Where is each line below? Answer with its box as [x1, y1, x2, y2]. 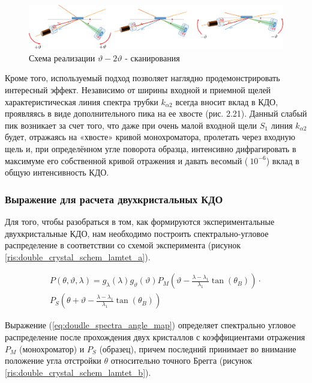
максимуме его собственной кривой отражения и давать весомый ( [5, 154, 248, 167]
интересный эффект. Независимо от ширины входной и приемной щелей [5, 83, 271, 96]
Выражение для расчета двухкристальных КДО [5, 191, 223, 206]
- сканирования [125, 51, 180, 64]
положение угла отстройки [5, 354, 101, 367]
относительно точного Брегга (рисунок [110, 354, 253, 367]
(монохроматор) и [19, 342, 85, 355]
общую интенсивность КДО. [5, 166, 109, 179]
